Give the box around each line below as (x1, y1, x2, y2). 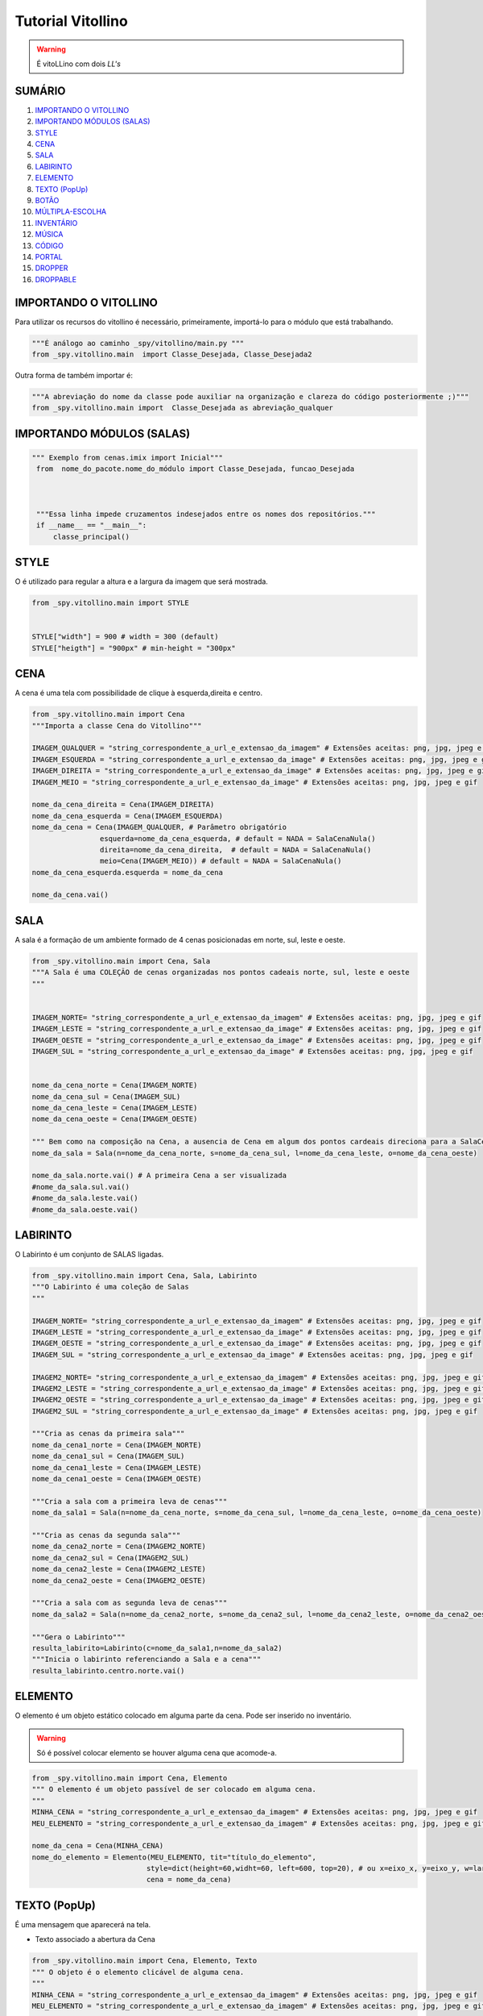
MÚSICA (35, 230, 64, 240)
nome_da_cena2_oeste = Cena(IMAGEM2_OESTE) (31, 1576, 207, 1585)
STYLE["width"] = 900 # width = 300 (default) (31, 632, 219, 641)
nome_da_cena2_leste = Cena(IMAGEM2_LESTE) (31, 1564, 207, 1574)
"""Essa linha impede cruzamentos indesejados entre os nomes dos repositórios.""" (36, 509, 376, 519)
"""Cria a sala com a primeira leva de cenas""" (31, 1497, 228, 1506)
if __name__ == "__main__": (36, 521, 147, 530)
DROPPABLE (35, 274, 76, 284)
